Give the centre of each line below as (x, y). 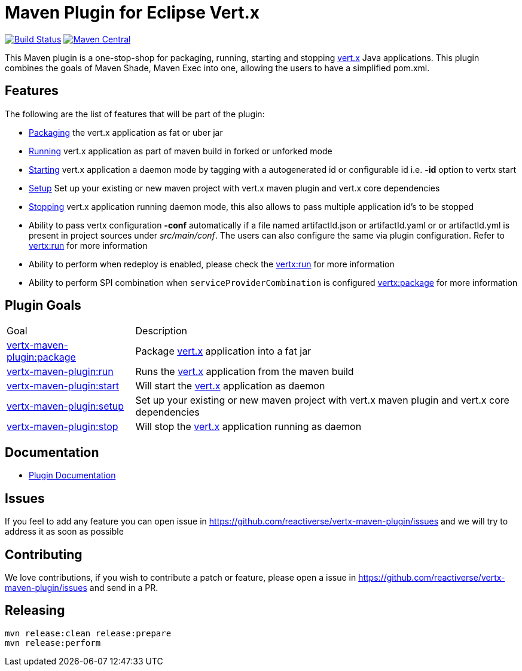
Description (161, 331)
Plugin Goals (43, 306)
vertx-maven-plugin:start (63, 386)
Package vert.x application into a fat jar (223, 351)
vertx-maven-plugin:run (60, 372)
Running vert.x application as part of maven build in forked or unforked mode (181, 151)
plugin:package (41, 357)
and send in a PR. (124, 587)
